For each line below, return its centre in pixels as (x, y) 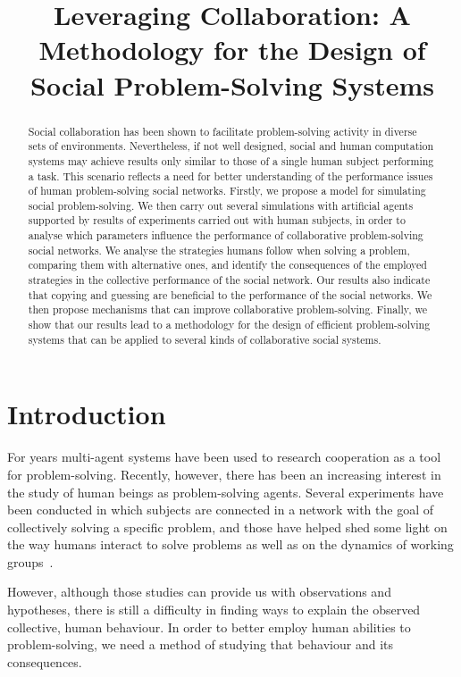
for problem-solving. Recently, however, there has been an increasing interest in (224, 474)
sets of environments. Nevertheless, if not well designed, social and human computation (231, 146)
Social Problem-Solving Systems (232, 84)
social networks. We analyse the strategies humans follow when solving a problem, (219, 250)
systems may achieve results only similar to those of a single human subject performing (231, 160)
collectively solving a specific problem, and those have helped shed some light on (227, 527)
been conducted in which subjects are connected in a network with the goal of (220, 510)
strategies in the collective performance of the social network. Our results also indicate (229, 280)
